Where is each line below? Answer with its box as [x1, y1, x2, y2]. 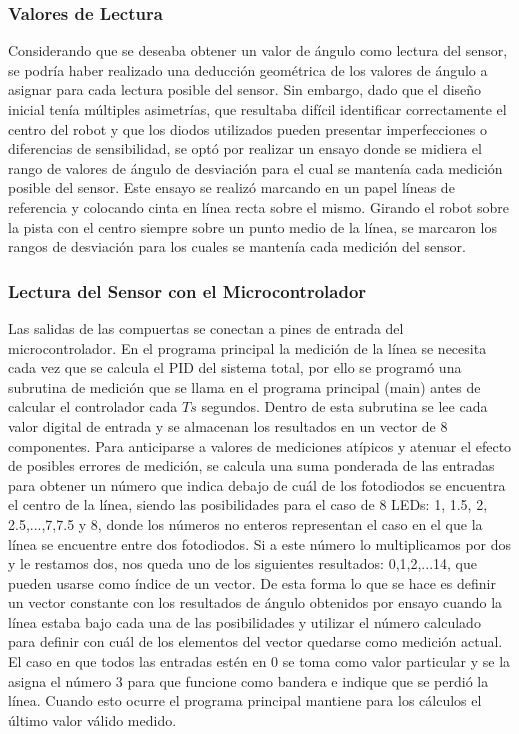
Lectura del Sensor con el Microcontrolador [8, 278, 367, 303]
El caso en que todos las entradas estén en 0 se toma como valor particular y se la [8, 651, 511, 672]
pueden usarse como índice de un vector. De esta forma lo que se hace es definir [8, 572, 496, 593]
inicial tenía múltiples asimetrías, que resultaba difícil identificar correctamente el [8, 99, 507, 119]
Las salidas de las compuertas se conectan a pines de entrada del [8, 317, 404, 338]
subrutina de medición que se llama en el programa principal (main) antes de [8, 376, 481, 397]
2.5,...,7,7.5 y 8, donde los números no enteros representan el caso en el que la [8, 513, 483, 534]
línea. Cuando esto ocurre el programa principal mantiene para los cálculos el [8, 690, 482, 711]
